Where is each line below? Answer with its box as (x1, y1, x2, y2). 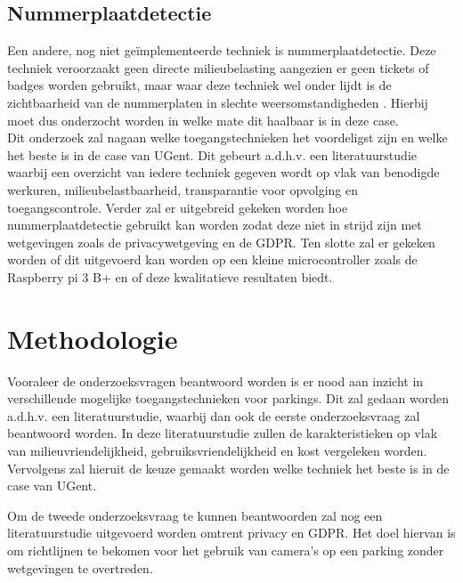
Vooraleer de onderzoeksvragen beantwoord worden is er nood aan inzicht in (7, 371, 424, 390)
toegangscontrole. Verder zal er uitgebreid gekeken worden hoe (7, 198, 348, 216)
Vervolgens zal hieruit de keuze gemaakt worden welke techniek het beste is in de (7, 458, 450, 477)
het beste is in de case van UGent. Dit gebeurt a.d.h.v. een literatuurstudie (7, 145, 417, 164)
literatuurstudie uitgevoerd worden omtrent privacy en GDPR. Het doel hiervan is (7, 523, 456, 542)
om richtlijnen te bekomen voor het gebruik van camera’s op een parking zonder (7, 540, 444, 559)
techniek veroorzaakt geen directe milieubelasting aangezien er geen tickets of (7, 58, 429, 77)
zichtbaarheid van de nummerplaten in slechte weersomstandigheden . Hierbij (7, 93, 428, 111)
